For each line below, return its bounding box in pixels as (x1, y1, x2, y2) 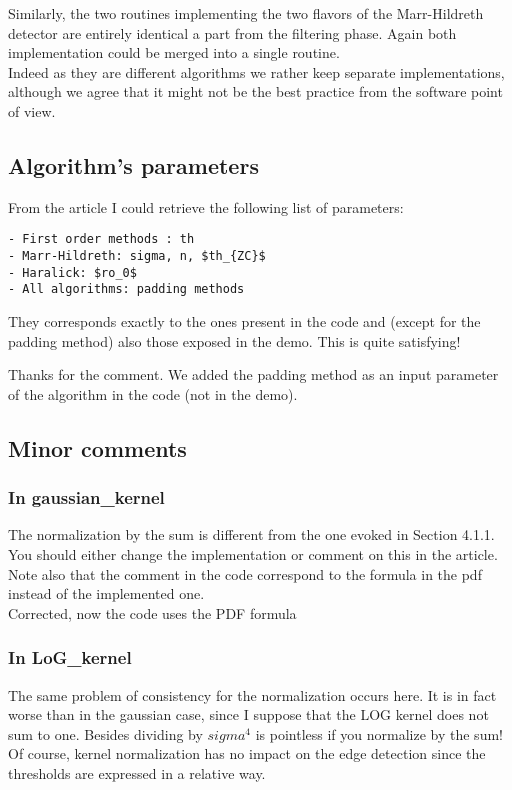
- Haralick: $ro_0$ (8, 265, 137, 280)
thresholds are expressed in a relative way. (8, 762, 266, 783)
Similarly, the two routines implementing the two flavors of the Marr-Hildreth (8, 3, 484, 23)
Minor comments (8, 432, 187, 463)
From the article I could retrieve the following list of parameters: (8, 196, 404, 217)
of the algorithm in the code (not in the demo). (8, 383, 298, 404)
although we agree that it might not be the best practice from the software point (8, 81, 503, 102)
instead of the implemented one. (8, 583, 205, 604)
